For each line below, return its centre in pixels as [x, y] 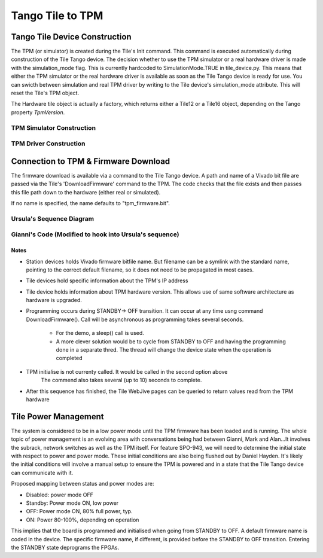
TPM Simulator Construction [53, 127]
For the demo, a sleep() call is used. [100, 333]
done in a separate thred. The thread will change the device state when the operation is [164, 350]
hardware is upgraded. [54, 300]
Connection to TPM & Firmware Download [91, 161]
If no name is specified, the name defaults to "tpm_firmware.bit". [91, 203]
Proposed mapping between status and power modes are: [83, 484]
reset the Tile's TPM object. [45, 93]
